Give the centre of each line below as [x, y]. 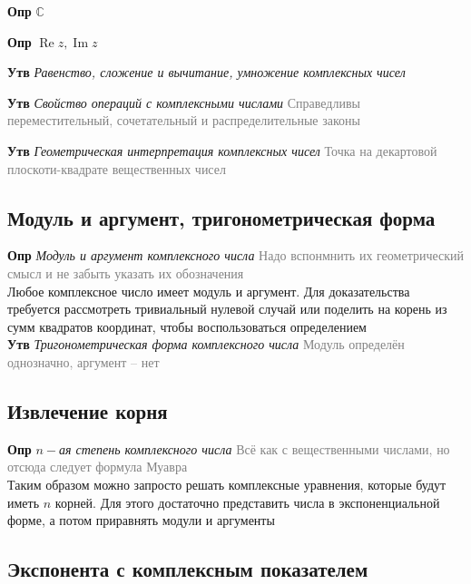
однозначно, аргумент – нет [83, 361]
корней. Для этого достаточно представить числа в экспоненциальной [247, 502]
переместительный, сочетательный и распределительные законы [184, 120]
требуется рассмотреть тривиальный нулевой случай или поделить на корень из [227, 309]
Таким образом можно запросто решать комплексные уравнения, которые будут [227, 484]
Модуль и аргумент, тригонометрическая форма [221, 217]
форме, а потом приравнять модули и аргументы [141, 520]
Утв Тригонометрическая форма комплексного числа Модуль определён [206, 344]
